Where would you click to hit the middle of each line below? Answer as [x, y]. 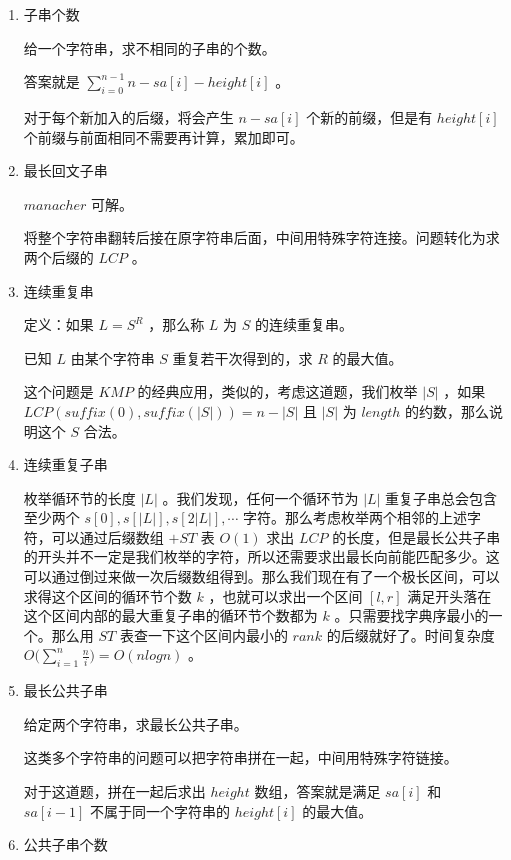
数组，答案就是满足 [317, 791]
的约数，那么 [446, 410]
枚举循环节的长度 [79, 497]
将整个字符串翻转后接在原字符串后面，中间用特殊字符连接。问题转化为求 [261, 237]
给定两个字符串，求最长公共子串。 [135, 723]
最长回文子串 [65, 170]
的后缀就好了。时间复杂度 [410, 634]
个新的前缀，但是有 [369, 116]
